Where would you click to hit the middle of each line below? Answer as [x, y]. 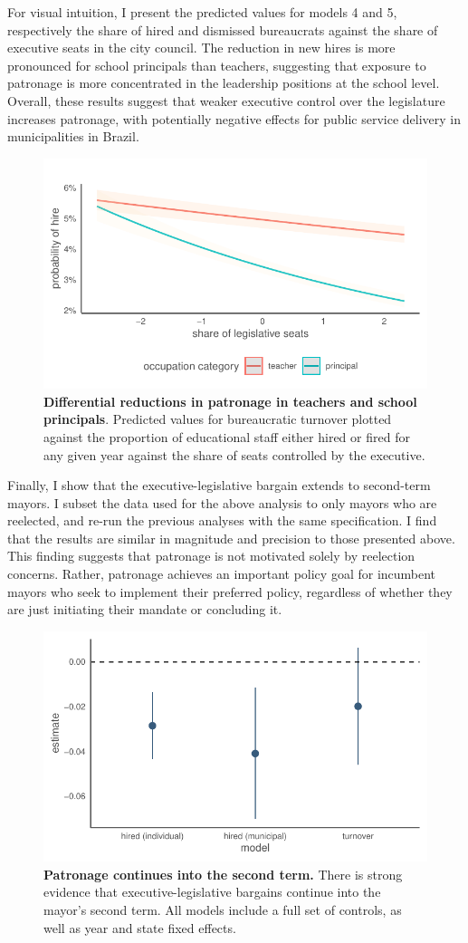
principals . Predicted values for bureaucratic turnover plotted [218, 419]
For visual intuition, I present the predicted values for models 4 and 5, [202, 12]
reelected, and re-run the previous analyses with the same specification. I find [222, 520]
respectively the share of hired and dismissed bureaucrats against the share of [223, 29]
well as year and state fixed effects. [140, 927]
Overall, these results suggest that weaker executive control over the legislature [226, 100]
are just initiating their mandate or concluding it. [145, 609]
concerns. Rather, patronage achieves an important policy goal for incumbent [222, 574]
